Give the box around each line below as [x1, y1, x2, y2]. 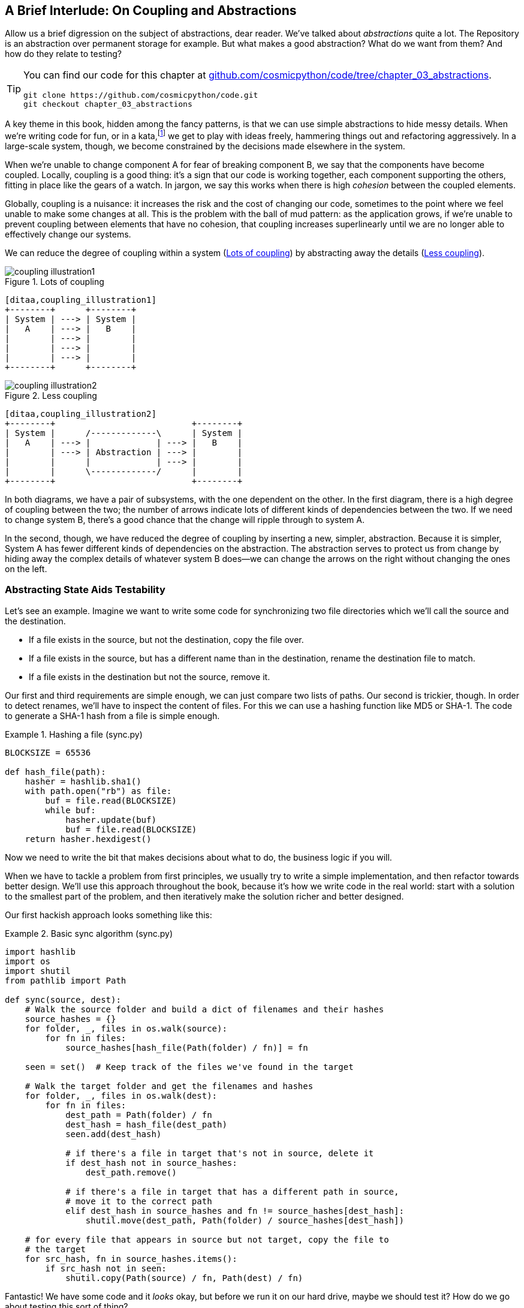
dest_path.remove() [85, 1167, 177, 1177]
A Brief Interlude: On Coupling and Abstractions [5, 3, 297, 18]
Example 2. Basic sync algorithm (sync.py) [5, 928, 173, 939]
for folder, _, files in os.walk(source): [25, 1023, 227, 1033]
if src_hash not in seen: [45, 1263, 167, 1273]
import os [5, 956, 50, 966]
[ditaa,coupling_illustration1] [5, 295, 156, 305]
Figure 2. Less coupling [5, 390, 97, 401]
